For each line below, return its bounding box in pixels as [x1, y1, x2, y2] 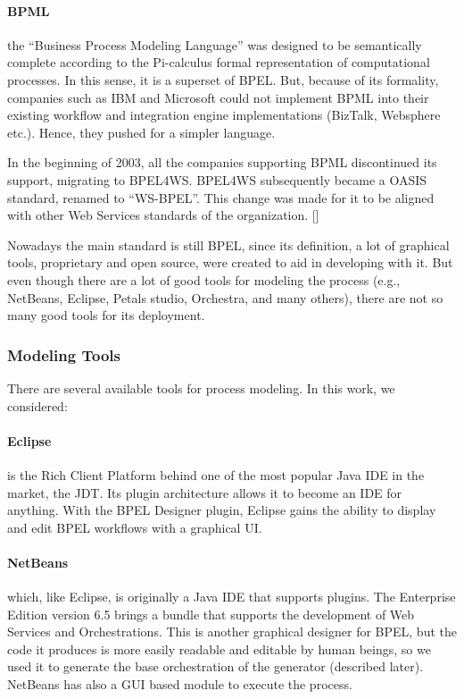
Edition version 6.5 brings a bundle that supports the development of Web [7, 604, 415, 623]
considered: [7, 396, 68, 415]
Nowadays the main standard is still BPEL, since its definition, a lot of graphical [7, 235, 450, 254]
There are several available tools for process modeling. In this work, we [7, 378, 395, 397]
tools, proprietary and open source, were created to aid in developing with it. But [7, 253, 453, 272]
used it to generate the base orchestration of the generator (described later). [7, 657, 424, 676]
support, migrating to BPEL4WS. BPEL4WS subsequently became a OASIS [7, 170, 427, 189]
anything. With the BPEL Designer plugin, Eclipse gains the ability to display [7, 501, 436, 519]
